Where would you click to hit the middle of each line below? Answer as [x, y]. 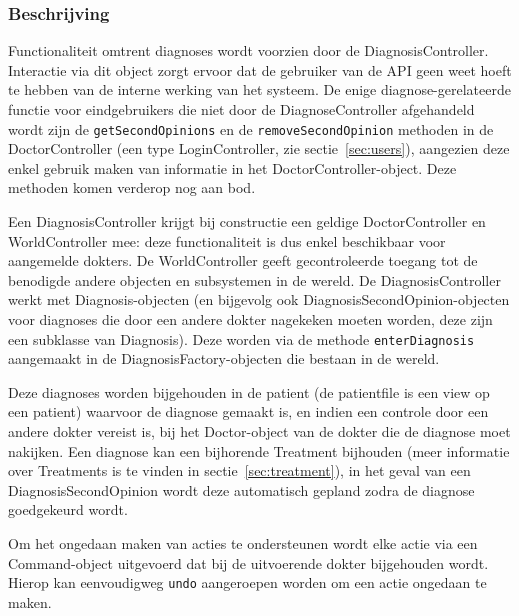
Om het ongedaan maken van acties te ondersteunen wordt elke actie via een [243, 543]
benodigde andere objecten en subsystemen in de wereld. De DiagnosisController [254, 279]
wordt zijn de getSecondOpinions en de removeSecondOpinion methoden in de [251, 128]
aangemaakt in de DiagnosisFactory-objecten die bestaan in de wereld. [224, 358]
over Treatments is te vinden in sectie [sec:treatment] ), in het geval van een [239, 470]
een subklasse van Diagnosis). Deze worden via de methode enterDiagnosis [241, 338]
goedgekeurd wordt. [68, 509]
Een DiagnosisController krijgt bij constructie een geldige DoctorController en [247, 221]
